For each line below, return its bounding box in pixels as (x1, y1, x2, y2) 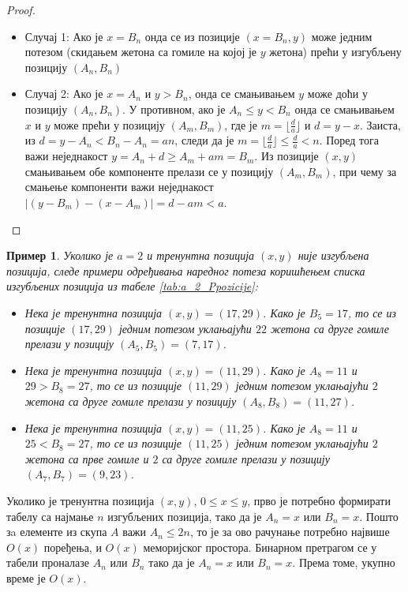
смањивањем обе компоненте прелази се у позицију (24, 163, 274, 179)
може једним (311, 28, 372, 44)
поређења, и (43, 538, 102, 555)
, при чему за (332, 163, 397, 179)
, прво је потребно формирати (247, 492, 391, 508)
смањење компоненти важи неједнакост (24, 178, 214, 195)
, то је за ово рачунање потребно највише (189, 523, 390, 540)
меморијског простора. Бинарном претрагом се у (143, 538, 377, 555)
